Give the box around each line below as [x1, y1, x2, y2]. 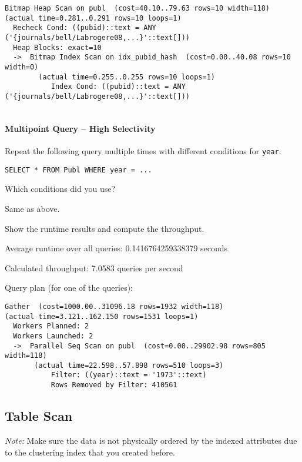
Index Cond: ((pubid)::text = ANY [51, 82, 186, 91]
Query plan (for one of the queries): [5, 281, 133, 294]
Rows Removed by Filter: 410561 [51, 381, 177, 390]
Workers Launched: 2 [13, 331, 93, 340]
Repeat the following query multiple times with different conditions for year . [5, 145, 281, 157]
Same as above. [5, 202, 60, 214]
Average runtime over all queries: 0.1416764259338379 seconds [5, 242, 228, 254]
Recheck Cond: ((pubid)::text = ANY [13, 24, 156, 32]
